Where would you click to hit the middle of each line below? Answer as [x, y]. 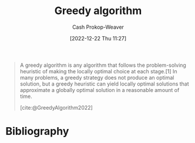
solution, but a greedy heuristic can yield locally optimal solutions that [104, 84]
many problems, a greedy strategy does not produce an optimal [97, 77]
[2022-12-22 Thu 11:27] [98, 38]
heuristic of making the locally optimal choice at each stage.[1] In [98, 71]
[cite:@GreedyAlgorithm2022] [56, 107]
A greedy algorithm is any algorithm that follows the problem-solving [103, 65]
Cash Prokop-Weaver [98, 27]
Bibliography [37, 132]
